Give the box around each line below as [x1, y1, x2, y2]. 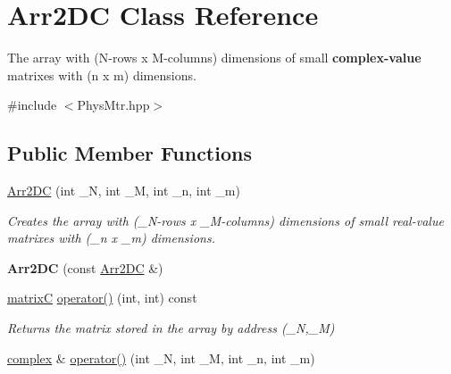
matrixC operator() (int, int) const [7, 288, 197, 307]
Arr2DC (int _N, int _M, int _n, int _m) [7, 181, 240, 200]
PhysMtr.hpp [77, 96, 150, 114]
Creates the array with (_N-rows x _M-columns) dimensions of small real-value [7, 211, 444, 229]
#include [7, 96, 57, 114]
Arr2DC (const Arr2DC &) [7, 258, 163, 277]
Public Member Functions [7, 139, 252, 167]
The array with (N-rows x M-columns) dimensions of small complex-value [7, 48, 422, 67]
